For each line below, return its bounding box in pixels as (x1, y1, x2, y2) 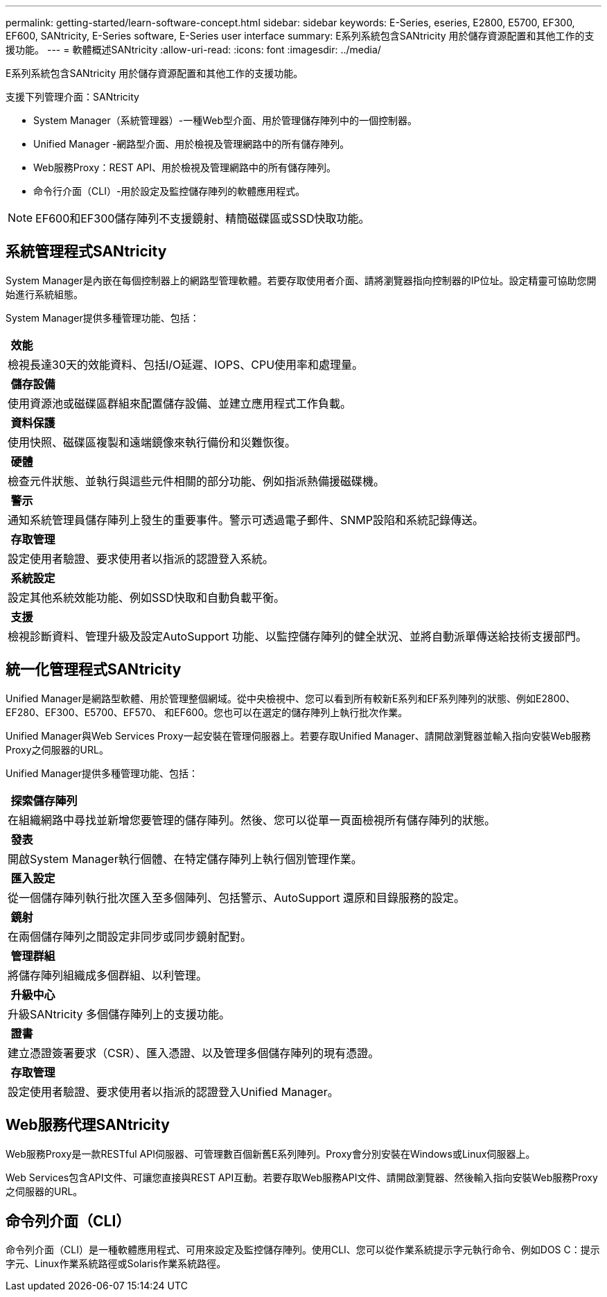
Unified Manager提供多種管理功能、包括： (6, 767, 198, 779)
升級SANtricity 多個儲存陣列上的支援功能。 (8, 1007, 230, 1021)
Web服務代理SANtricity (6, 1116, 170, 1134)
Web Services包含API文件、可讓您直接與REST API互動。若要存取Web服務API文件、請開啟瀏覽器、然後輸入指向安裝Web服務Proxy (6, 1171, 598, 1183)
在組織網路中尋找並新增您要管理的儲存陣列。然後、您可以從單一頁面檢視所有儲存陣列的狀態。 (8, 812, 496, 827)
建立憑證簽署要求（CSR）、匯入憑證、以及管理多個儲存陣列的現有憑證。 (8, 1045, 380, 1060)
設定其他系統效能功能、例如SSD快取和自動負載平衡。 (8, 590, 285, 604)
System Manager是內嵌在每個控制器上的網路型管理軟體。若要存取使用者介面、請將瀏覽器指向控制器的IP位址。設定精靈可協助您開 (6, 274, 597, 286)
